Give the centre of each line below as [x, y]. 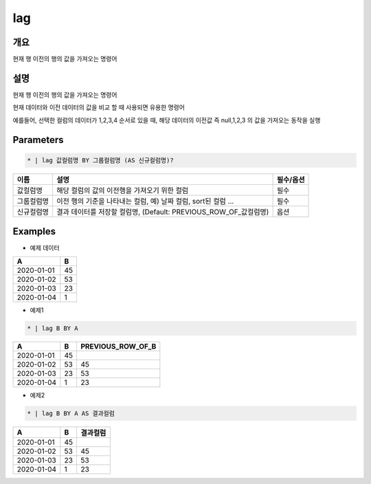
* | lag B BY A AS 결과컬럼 [71, 413]
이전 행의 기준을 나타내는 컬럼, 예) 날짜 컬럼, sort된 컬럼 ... [145, 201]
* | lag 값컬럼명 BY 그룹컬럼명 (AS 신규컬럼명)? [101, 160]
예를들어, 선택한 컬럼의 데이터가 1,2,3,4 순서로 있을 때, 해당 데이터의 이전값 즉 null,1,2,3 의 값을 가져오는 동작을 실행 [167, 120]
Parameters [38, 140]
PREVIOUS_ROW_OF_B [118, 346]
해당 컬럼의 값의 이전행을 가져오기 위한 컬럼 [122, 190]
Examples [34, 231]
